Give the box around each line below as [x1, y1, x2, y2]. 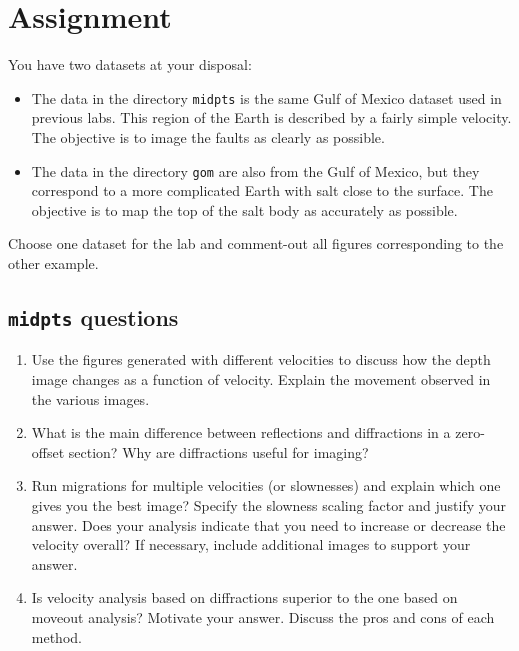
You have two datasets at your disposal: [8, 54, 252, 75]
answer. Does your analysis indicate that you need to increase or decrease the [31, 514, 506, 535]
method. [31, 626, 82, 647]
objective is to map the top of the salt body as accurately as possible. [31, 199, 458, 220]
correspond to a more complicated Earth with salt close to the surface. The [31, 180, 493, 201]
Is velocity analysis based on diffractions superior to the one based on [31, 587, 458, 608]
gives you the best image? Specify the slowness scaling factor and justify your [31, 494, 507, 515]
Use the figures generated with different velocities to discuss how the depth [31, 349, 491, 370]
